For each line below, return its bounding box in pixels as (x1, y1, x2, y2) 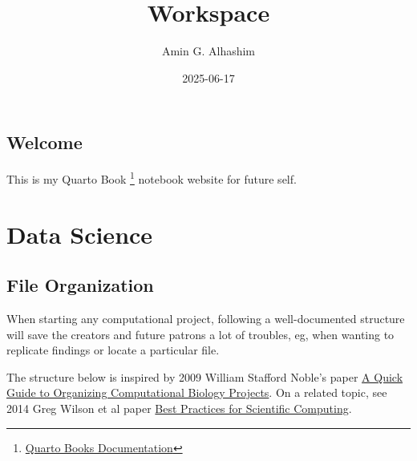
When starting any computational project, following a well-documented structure (6, 309, 405, 326)
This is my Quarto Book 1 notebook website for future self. (6, 168, 297, 187)
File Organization (6, 273, 154, 297)
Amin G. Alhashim (161, 42, 256, 59)
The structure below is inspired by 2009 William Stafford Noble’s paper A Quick (6, 368, 403, 385)
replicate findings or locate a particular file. (6, 342, 220, 358)
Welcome (6, 130, 83, 155)
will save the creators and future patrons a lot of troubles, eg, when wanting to (6, 326, 395, 342)
